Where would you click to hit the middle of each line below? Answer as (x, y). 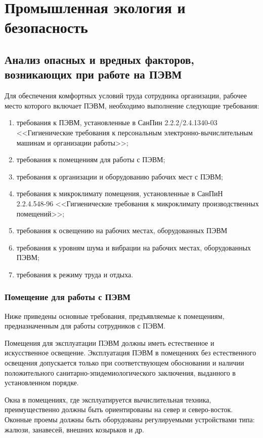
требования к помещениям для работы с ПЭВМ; (91, 159)
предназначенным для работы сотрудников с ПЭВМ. (85, 326)
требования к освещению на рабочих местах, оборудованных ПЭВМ (122, 230)
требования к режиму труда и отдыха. (75, 274)
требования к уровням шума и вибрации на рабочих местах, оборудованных (134, 247)
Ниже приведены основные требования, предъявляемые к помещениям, (115, 316)
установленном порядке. (42, 382)
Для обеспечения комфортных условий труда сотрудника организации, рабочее (126, 96)
